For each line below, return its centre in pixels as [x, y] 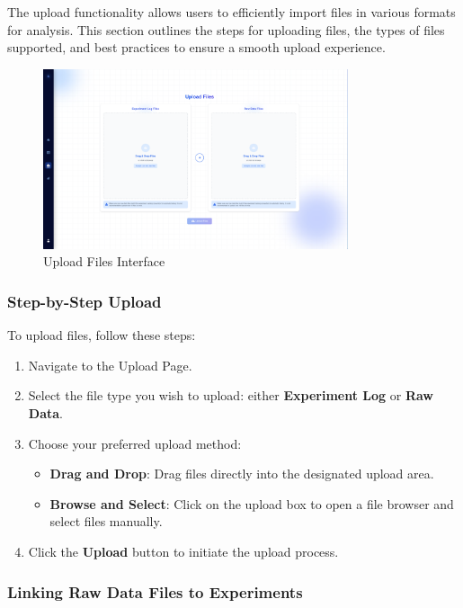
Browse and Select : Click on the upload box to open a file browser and [252, 503]
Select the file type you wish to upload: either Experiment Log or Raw [231, 395]
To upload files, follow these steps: [102, 335]
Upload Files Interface [104, 261]
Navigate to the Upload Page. [110, 365]
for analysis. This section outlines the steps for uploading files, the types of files [226, 29]
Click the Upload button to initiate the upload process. [183, 551]
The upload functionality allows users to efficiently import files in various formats [231, 12]
